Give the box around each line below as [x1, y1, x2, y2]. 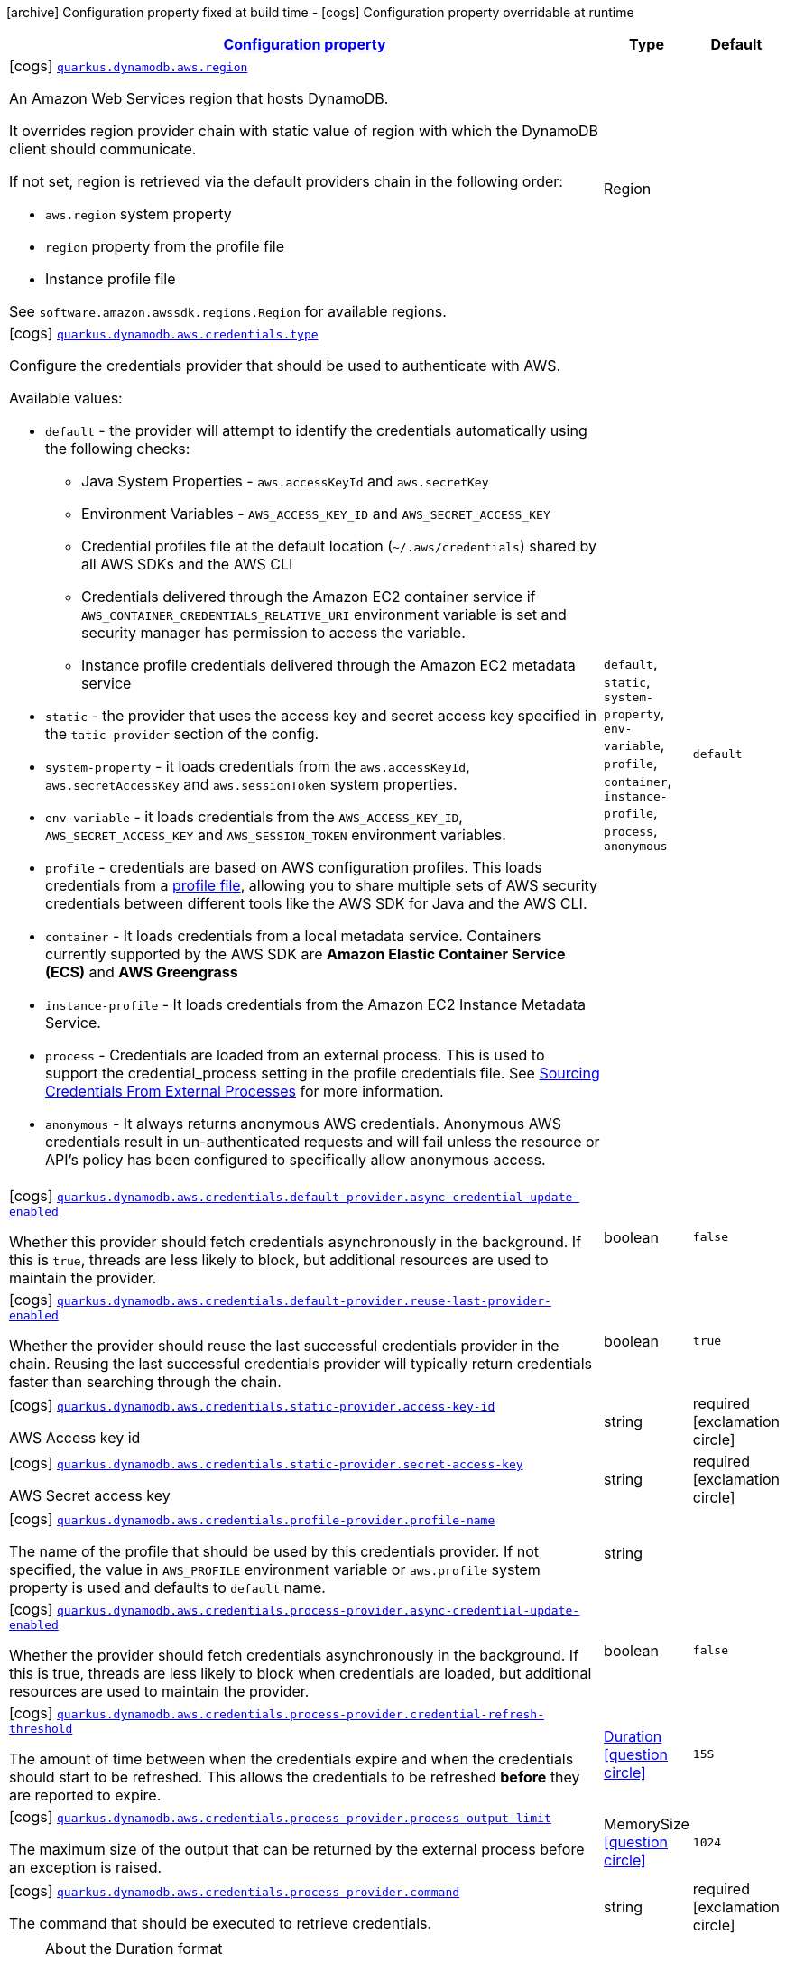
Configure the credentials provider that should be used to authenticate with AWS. [9, 356, 561, 375]
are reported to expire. [9, 1786, 162, 1804]
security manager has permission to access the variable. [81, 624, 466, 642]
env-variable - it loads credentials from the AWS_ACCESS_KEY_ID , [45, 808, 463, 826]
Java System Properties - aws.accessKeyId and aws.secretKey [81, 472, 489, 490]
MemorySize [604, 1815, 689, 1833]
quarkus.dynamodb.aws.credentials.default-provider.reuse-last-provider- [56, 1294, 551, 1308]
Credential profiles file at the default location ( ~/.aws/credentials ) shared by [81, 537, 596, 555]
